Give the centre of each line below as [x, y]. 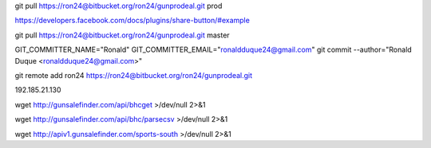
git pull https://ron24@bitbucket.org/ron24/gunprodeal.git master [123, 35]
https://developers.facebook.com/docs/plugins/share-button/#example [132, 21]
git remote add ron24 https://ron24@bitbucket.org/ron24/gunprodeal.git [134, 75]
